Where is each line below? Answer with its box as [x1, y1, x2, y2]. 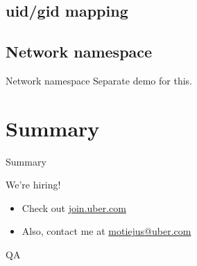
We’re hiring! [6, 177, 61, 192]
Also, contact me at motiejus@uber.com [22, 224, 191, 238]
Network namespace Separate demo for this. [6, 73, 192, 87]
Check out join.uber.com [22, 200, 126, 215]
